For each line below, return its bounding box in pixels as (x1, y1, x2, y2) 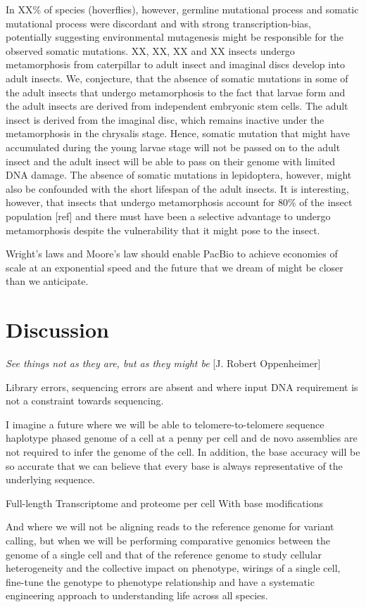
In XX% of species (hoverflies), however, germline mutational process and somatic (6, 2, 359, 16)
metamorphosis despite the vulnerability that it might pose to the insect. (6, 222, 320, 237)
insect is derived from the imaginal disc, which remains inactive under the (6, 112, 324, 127)
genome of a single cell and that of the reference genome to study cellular (6, 547, 322, 561)
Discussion (6, 315, 109, 344)
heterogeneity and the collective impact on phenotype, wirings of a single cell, (6, 561, 341, 575)
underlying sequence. (6, 472, 95, 487)
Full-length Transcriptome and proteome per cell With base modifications (6, 495, 323, 510)
